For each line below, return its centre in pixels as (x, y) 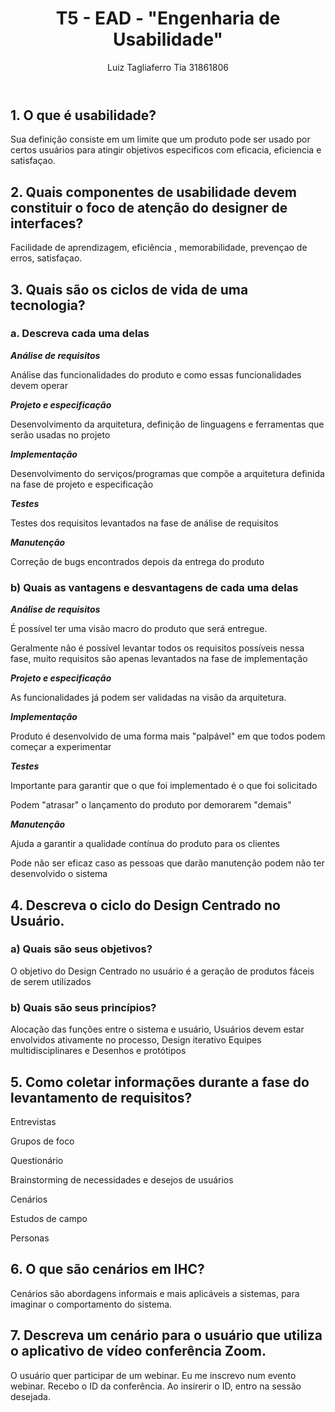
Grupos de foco (42, 1141)
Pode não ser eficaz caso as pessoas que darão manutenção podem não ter (167, 863)
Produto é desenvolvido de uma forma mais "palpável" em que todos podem (168, 736)
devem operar (39, 385)
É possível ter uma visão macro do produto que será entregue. (139, 629)
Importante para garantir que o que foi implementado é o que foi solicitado (164, 786)
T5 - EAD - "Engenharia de (168, 18)
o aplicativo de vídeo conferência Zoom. (138, 1351)
